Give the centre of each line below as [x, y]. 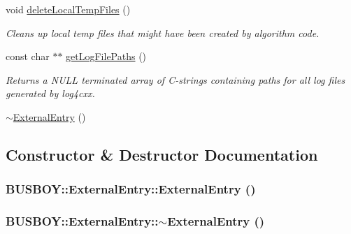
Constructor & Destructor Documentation [162, 154]
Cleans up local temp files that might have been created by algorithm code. [163, 32]
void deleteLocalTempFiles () [68, 9]
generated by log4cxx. [50, 93]
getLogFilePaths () [106, 56]
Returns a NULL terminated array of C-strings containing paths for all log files [175, 79]
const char [28, 56]
